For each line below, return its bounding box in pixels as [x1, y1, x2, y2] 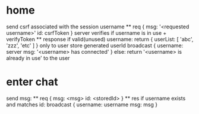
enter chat [6, 75, 58, 89]
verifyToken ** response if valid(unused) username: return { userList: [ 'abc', [6, 35, 194, 43]
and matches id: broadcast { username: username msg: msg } [6, 101, 158, 108]
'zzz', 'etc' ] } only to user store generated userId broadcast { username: [6, 42, 184, 49]
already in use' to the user [6, 54, 70, 61]
